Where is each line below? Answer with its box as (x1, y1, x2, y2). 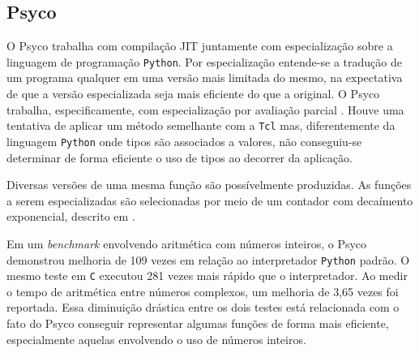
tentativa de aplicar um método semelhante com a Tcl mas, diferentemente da (6, 117, 395, 134)
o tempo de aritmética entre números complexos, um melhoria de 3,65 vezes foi (6, 282, 399, 299)
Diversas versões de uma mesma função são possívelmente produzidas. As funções (6, 176, 412, 193)
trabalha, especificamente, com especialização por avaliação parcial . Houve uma (6, 101, 404, 118)
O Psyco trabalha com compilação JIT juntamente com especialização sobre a (6, 37, 393, 54)
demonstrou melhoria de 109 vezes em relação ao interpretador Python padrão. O (6, 251, 410, 268)
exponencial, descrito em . (6, 208, 135, 225)
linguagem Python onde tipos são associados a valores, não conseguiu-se (6, 132, 362, 149)
